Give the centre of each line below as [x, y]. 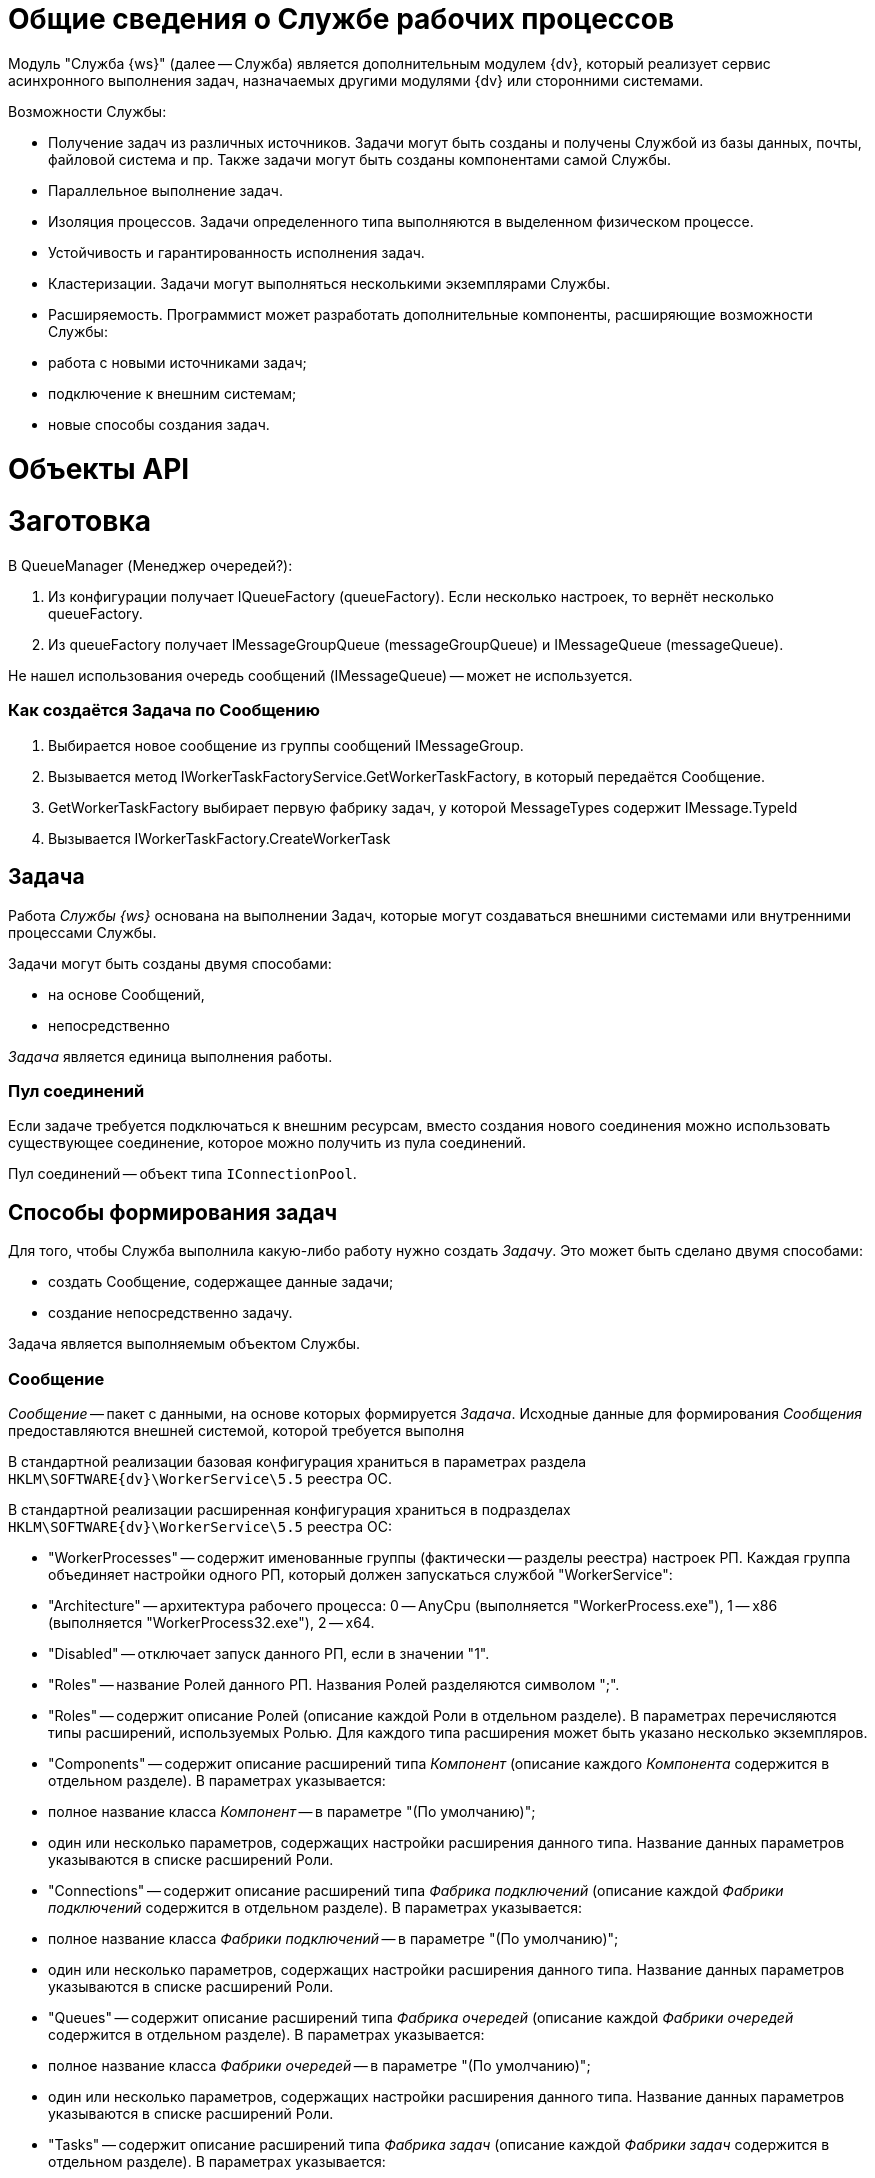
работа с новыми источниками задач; [177, 362]
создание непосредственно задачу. [170, 1313]
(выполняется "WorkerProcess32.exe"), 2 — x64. [211, 1622]
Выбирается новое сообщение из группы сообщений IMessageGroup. [286, 745]
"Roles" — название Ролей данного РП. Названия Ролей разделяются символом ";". [334, 1684]
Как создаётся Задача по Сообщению [164, 710]
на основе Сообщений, [126, 994]
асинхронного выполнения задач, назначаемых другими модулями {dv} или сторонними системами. [356, 80]
